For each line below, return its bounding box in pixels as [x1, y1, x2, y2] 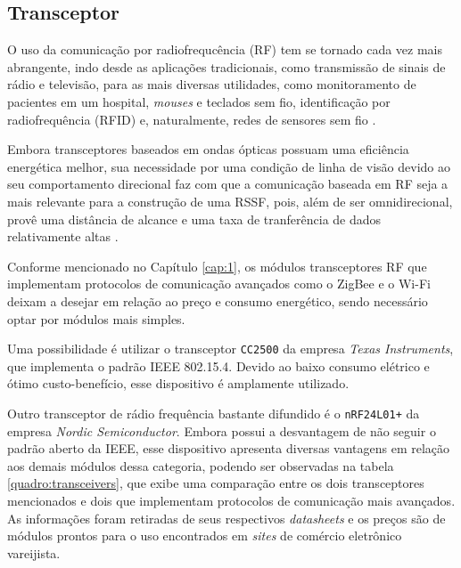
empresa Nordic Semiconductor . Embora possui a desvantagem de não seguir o [7, 421, 436, 440]
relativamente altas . [7, 227, 119, 246]
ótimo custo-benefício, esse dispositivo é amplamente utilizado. [7, 374, 350, 393]
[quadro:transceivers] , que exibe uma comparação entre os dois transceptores [7, 474, 424, 492]
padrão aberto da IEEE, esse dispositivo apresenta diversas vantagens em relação [7, 439, 450, 458]
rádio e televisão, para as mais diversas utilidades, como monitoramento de [7, 75, 416, 93]
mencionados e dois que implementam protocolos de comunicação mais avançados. [7, 491, 456, 509]
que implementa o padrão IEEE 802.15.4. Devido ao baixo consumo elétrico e [7, 356, 430, 375]
